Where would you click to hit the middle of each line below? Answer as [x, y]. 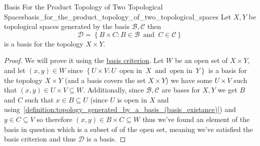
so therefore [54, 119]
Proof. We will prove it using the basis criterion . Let [84, 60]
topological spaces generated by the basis [67, 26]
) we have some [189, 80]
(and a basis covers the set [105, 80]
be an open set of [201, 60]
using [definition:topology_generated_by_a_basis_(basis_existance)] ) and [120, 109]
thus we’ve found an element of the [196, 119]
